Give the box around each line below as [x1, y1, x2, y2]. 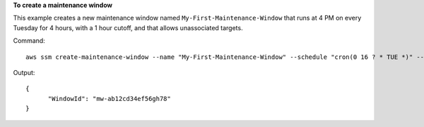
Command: [13, 36, 45, 45]
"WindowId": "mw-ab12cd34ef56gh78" [47, 95, 171, 102]
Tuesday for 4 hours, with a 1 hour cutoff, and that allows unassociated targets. [13, 23, 243, 32]
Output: [13, 68, 35, 76]
